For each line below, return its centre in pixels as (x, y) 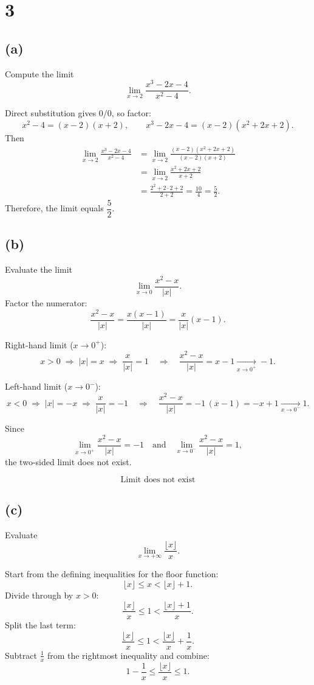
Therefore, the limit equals (54, 208)
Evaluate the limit (39, 269)
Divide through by (39, 595)
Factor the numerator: (46, 302)
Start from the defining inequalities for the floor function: (112, 573)
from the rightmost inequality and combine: (128, 655)
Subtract (21, 655)
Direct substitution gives (51, 113)
